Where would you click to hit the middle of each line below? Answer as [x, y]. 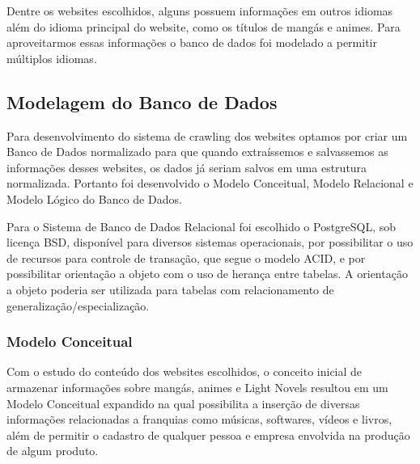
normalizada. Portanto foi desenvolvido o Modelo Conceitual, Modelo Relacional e [210, 183]
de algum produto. [53, 451]
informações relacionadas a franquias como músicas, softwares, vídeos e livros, [199, 419]
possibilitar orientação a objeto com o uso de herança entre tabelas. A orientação [207, 274]
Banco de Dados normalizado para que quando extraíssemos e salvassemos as [197, 152]
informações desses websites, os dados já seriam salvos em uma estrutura [187, 167]
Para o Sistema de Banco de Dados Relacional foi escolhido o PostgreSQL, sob [202, 226]
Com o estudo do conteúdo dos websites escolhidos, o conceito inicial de [185, 371]
